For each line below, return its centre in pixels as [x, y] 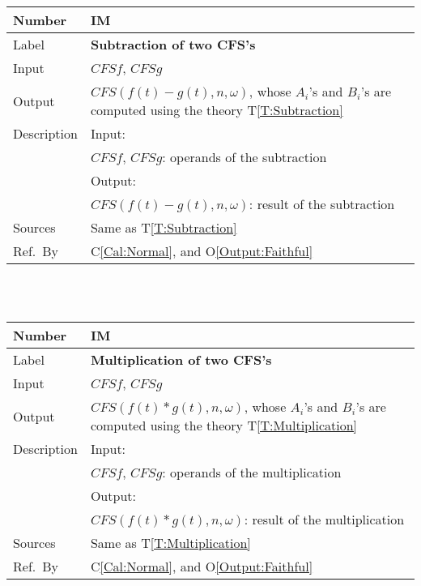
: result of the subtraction [322, 204]
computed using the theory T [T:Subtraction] [217, 110]
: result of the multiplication [324, 520]
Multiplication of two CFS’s [181, 360]
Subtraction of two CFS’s [173, 44]
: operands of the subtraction [245, 157]
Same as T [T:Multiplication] [170, 543]
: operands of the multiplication [252, 473]
